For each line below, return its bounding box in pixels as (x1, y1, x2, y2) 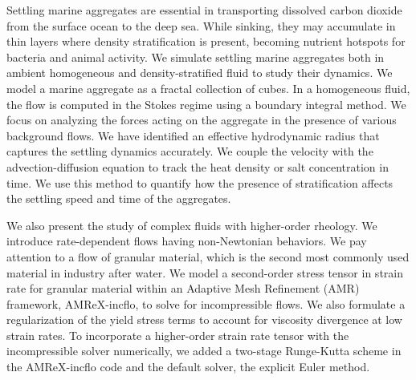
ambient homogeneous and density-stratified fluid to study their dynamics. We (6, 64, 393, 81)
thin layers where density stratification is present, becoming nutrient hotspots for (6, 33, 406, 50)
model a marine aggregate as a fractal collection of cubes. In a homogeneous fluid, (6, 79, 410, 96)
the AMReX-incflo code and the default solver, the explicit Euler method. (6, 358, 370, 375)
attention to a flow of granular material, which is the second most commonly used (6, 248, 410, 265)
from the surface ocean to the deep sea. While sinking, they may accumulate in (6, 17, 396, 34)
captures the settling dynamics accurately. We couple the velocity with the (6, 143, 373, 160)
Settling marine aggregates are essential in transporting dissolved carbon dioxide (6, 2, 402, 18)
